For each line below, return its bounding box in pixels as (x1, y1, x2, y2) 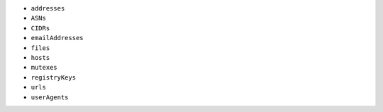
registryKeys (30, 73, 77, 81)
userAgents (30, 93, 69, 101)
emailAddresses (30, 34, 84, 42)
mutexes (30, 63, 58, 72)
